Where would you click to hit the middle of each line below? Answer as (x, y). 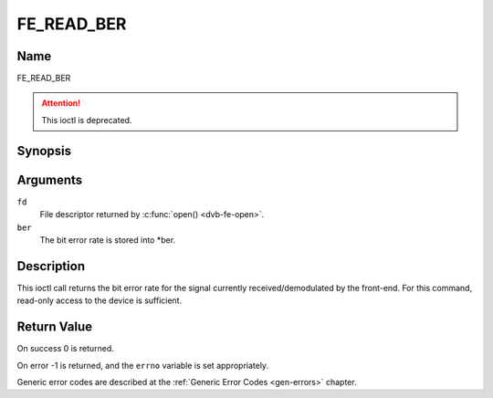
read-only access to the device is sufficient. (100, 300)
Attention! (61, 103)
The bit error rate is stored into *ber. (108, 240)
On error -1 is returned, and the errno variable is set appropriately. (143, 365)
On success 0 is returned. (65, 349)
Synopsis (44, 151)
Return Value (55, 327)
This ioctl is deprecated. (87, 120)
